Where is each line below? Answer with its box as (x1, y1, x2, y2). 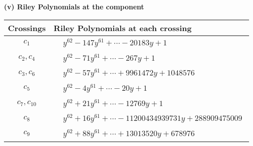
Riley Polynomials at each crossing (53, 22, 192, 34)
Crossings (8, 22, 46, 34)
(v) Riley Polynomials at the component (4, 1, 144, 11)
